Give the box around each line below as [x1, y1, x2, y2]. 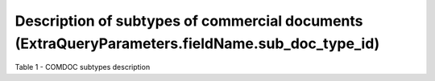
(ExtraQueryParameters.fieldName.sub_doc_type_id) [14, 34, 380, 52]
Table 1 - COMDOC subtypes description [14, 63, 151, 72]
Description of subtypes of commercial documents [14, 12, 363, 30]
